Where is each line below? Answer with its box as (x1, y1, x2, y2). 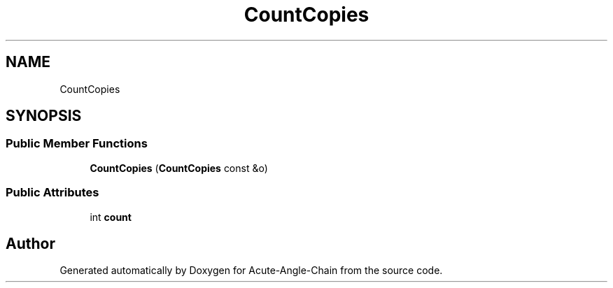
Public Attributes (6, 185, 99, 200)
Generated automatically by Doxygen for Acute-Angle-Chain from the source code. (59, 264, 443, 277)
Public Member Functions (6, 136, 148, 151)
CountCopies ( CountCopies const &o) (90, 161, 268, 174)
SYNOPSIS (6, 107, 82, 125)
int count (90, 210, 132, 223)
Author (6, 234, 55, 252)
